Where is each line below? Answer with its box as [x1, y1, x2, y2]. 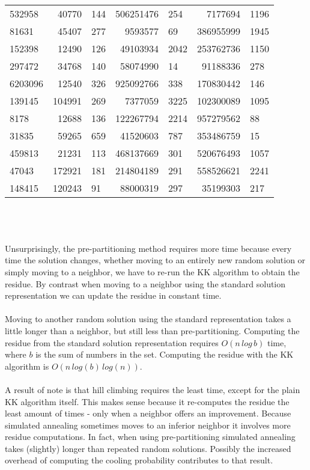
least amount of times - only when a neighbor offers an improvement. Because [5, 407, 291, 420]
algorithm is [5, 359, 49, 372]
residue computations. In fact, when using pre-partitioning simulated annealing [5, 430, 296, 443]
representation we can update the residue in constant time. [5, 289, 222, 302]
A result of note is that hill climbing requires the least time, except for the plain [5, 383, 300, 395]
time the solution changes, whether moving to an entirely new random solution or [5, 254, 306, 266]
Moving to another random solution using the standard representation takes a [5, 313, 291, 325]
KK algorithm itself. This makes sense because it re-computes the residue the [5, 395, 290, 407]
